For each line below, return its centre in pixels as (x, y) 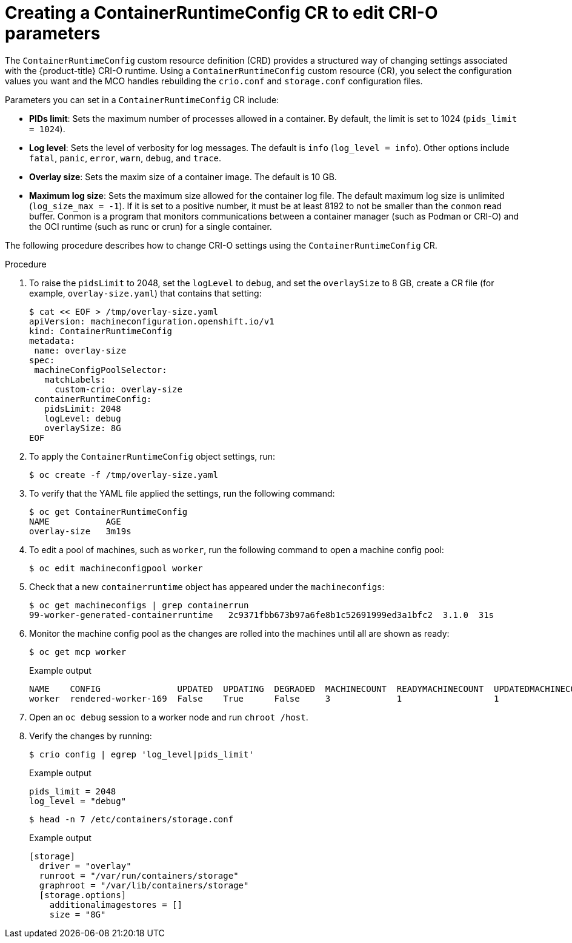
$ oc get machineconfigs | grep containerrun (139, 605)
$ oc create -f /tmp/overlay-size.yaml (124, 475)
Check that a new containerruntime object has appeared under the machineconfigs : (207, 586)
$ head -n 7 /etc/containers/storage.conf (131, 819)
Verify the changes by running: (91, 736)
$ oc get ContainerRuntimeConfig (108, 512)
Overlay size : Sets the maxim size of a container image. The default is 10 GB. (183, 176)
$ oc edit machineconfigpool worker (116, 568)
